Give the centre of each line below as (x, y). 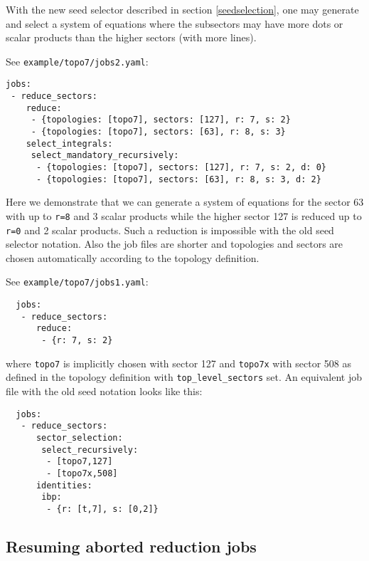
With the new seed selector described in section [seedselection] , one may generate (182, 9)
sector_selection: (79, 437)
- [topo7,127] (80, 462)
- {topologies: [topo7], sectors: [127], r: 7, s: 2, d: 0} (181, 168)
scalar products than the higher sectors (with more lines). (131, 37)
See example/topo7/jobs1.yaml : (77, 282)
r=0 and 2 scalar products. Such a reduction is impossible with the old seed (170, 230)
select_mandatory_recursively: (105, 156)
